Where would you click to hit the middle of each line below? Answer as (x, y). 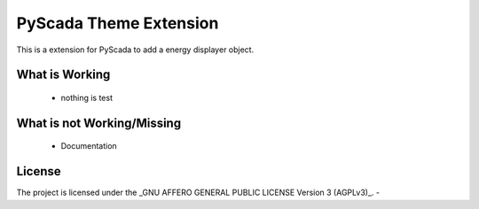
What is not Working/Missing (99, 123)
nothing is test (87, 97)
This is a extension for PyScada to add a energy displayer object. (135, 50)
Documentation (89, 146)
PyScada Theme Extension (118, 23)
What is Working (63, 75)
